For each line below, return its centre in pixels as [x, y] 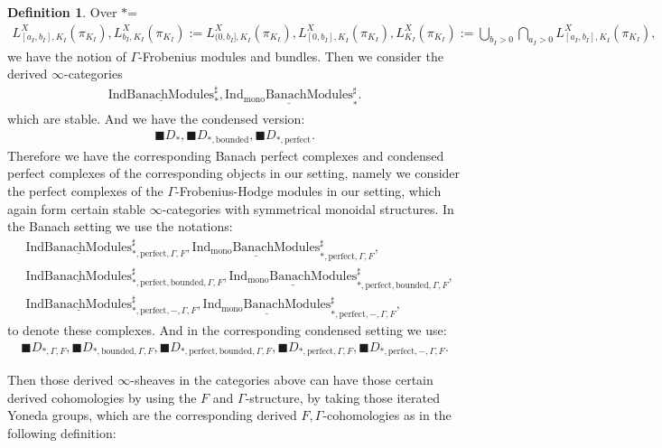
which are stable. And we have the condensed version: [156, 118]
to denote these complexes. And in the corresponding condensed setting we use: [227, 329]
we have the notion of [67, 56]
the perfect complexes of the [85, 191]
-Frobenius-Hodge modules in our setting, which [308, 191]
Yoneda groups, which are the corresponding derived [152, 415]
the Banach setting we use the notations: [120, 226]
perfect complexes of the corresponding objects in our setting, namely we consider [234, 173]
